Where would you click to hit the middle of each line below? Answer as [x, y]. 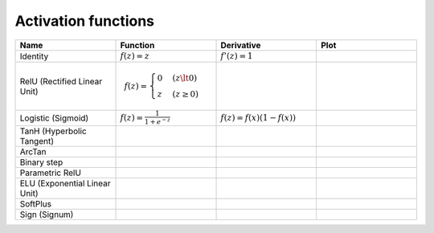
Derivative [241, 45]
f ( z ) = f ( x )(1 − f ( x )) [258, 118]
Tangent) [37, 141]
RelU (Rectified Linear [61, 81]
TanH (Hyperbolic [53, 131]
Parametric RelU [51, 173]
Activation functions [85, 21]
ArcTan [33, 152]
